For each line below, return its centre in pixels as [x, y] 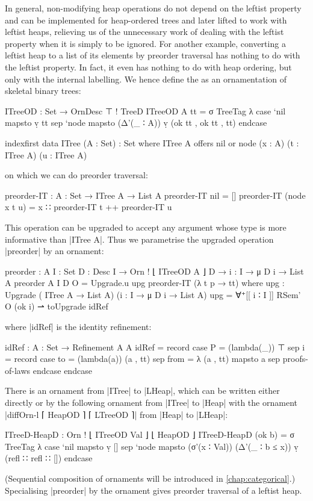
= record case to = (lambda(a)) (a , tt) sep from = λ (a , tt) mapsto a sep [143, 359]
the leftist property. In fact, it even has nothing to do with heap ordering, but [148, 67]
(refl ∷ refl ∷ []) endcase [49, 458]
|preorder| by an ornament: [54, 251]
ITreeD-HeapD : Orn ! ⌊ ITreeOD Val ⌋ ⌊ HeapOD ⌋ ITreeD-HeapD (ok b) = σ [150, 434]
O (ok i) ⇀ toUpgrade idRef [57, 306]
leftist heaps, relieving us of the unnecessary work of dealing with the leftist [144, 32]
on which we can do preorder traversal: [76, 175]
